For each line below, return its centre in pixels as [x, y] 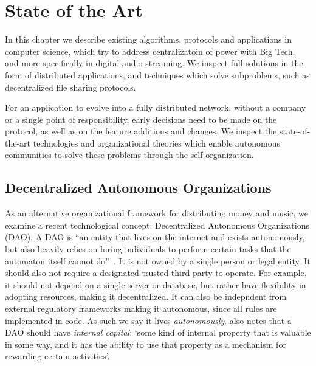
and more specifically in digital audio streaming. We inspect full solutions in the [154, 63]
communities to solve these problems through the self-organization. [129, 155]
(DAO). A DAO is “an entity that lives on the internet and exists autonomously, [155, 237]
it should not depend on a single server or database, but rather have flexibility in [156, 284]
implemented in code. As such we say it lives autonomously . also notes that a [148, 320]
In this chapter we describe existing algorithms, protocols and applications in [148, 39]
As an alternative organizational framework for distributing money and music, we [157, 213]
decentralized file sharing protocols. [70, 87]
